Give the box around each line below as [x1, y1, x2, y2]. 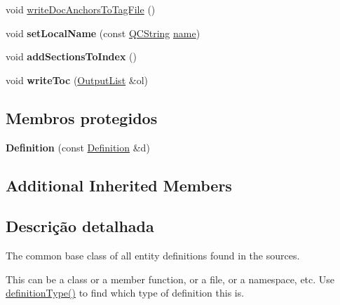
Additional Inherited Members [6, 174, 232, 196]
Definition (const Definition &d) [6, 140, 150, 154]
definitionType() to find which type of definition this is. [6, 285, 245, 300]
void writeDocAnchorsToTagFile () [6, 2, 156, 16]
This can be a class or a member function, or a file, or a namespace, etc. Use [6, 271, 335, 286]
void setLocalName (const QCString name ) [6, 25, 200, 40]
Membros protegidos [6, 107, 158, 128]
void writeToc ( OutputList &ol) [6, 72, 148, 87]
